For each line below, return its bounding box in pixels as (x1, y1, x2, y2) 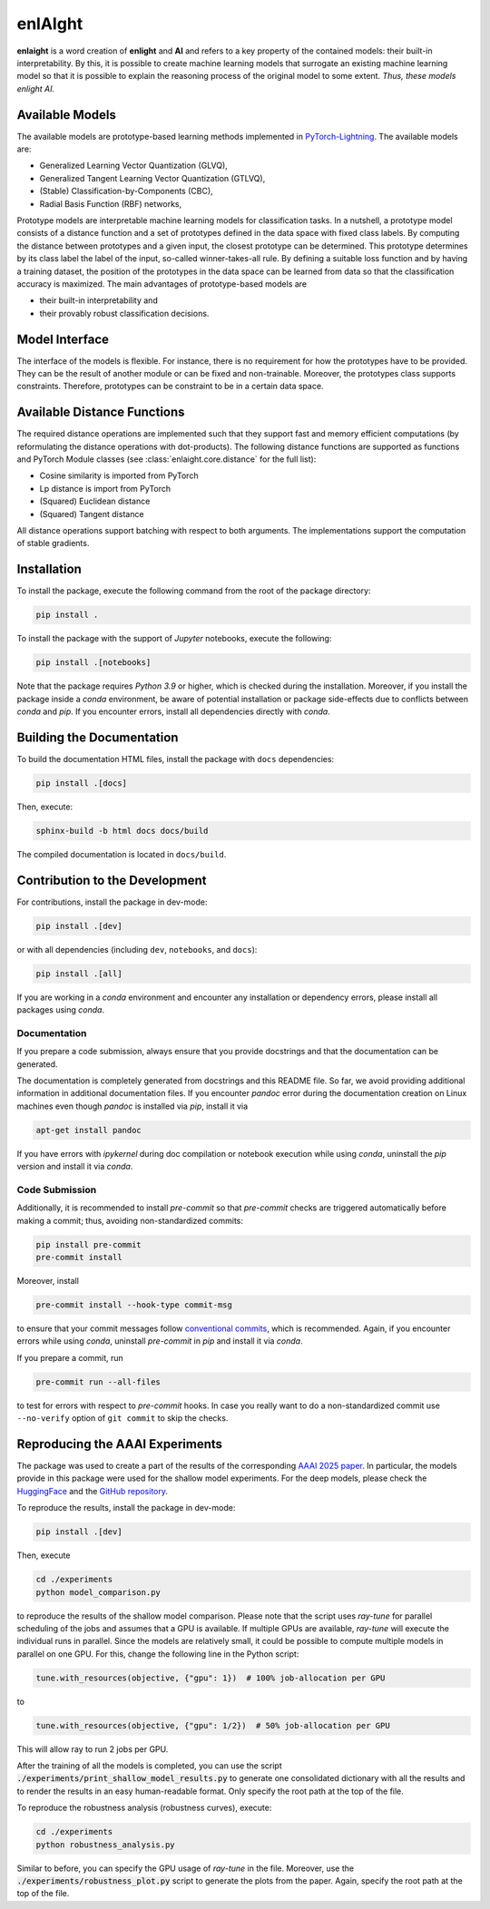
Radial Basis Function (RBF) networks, (39, 198, 181, 209)
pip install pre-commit (35, 1239, 142, 1249)
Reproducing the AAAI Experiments (16, 1436, 222, 1452)
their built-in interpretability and (39, 295, 158, 306)
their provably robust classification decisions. (39, 308, 210, 318)
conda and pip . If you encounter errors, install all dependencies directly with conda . (16, 706, 331, 717)
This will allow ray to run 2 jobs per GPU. (16, 1743, 169, 1755)
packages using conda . (16, 1004, 104, 1015)
